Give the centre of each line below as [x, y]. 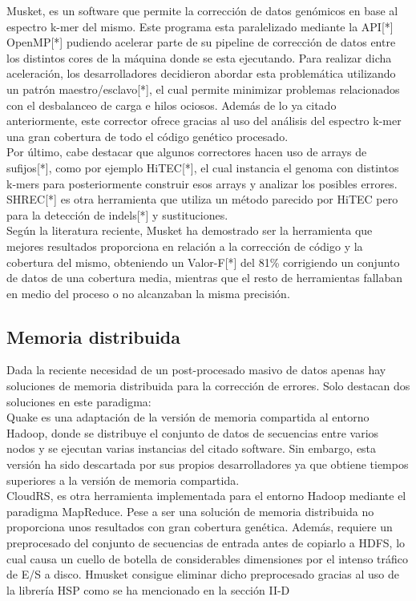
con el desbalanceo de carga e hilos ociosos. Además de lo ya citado [172, 105]
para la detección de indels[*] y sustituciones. [117, 214]
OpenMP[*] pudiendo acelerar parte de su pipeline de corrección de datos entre [201, 42]
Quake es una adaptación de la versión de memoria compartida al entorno [188, 417]
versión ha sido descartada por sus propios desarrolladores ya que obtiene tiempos [208, 464]
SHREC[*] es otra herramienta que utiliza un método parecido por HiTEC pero [202, 199]
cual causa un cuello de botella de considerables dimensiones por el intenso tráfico [208, 558]
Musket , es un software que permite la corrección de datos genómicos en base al [202, 10]
